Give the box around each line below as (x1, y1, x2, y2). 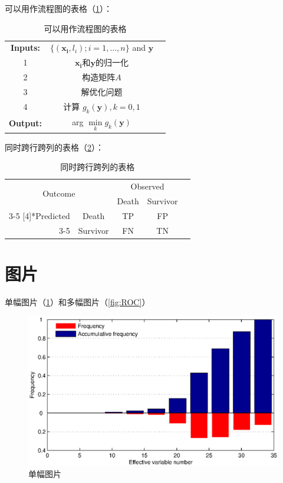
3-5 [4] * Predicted (9, 209, 70, 221)
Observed (130, 180, 164, 192)
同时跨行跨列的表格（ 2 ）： (5, 141, 104, 153)
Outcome (42, 187, 75, 200)
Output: (9, 117, 42, 129)
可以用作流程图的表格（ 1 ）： (5, 2, 112, 14)
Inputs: (10, 41, 40, 54)
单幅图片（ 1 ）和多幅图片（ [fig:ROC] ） (5, 295, 150, 308)
